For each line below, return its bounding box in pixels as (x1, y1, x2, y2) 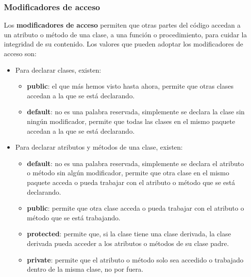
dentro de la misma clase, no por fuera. (27, 264, 144, 274)
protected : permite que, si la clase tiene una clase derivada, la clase (27, 229, 231, 239)
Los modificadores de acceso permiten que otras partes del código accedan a (4, 20, 241, 30)
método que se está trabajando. (27, 212, 120, 222)
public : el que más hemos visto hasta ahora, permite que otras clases (27, 81, 234, 91)
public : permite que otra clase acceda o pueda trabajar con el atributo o (27, 203, 244, 213)
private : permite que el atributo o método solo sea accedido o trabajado (27, 254, 244, 264)
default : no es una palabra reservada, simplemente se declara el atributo (27, 158, 244, 168)
